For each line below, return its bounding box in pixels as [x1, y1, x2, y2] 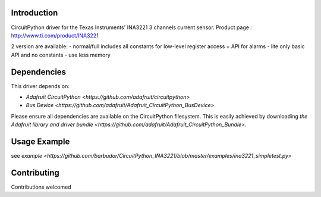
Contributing [11, 167, 59, 178]
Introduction [11, 8, 58, 18]
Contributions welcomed [11, 183, 71, 190]
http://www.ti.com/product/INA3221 [11, 32, 99, 39]
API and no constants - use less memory [11, 51, 111, 58]
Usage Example [11, 136, 70, 146]
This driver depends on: [11, 82, 70, 89]
